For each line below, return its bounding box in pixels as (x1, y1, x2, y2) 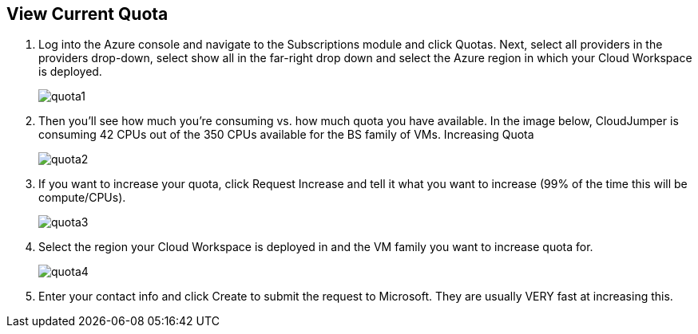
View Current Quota (6, 4, 169, 24)
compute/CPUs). (38, 191, 126, 205)
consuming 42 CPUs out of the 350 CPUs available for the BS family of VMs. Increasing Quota (38, 128, 534, 142)
